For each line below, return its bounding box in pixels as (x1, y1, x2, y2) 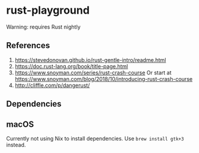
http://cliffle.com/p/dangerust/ (14, 82, 90, 89)
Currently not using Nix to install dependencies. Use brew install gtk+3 (6, 135, 184, 142)
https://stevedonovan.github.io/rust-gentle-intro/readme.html (14, 56, 166, 63)
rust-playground (6, 4, 90, 17)
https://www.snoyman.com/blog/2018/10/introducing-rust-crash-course (14, 75, 193, 82)
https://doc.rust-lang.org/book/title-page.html (14, 63, 128, 70)
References (6, 40, 50, 51)
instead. (6, 141, 26, 148)
